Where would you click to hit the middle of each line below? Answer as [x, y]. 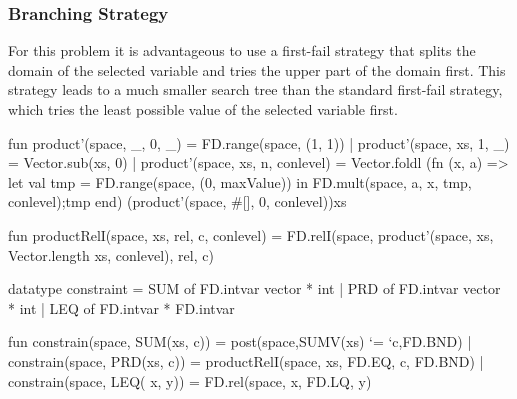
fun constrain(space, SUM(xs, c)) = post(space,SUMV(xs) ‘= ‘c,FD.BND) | [240, 341]
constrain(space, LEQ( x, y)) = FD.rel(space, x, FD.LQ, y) [190, 380]
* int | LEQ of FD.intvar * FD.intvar [121, 307]
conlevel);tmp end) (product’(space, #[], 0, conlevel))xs [177, 201]
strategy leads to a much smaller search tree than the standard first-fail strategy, [255, 89]
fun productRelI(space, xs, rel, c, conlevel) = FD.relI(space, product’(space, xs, [251, 234]
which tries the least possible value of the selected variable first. [203, 109]
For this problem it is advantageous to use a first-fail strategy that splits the [242, 50]
